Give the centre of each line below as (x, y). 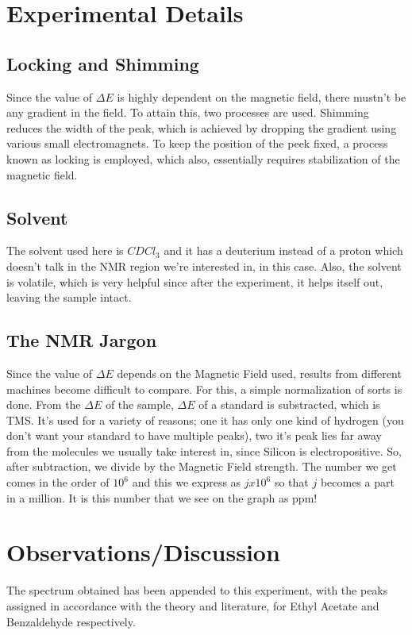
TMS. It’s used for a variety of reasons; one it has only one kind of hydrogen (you (205, 419)
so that (291, 482)
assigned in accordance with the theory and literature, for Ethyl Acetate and (193, 605)
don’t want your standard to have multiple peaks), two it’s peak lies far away (194, 435)
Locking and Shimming (103, 63)
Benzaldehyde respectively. (71, 621)
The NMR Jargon (82, 340)
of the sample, (139, 404)
